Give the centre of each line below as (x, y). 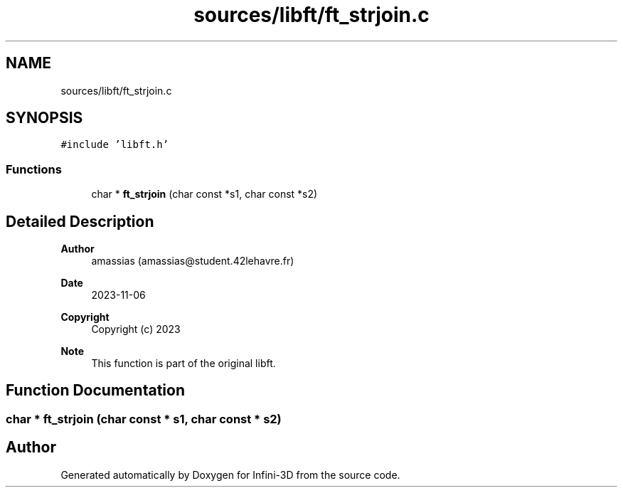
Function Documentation (95, 391)
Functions (34, 169)
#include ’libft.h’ (115, 145)
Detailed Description (80, 221)
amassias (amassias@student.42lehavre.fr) (193, 261)
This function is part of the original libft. (183, 364)
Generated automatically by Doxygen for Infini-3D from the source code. (230, 475)
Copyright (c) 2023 (136, 329)
